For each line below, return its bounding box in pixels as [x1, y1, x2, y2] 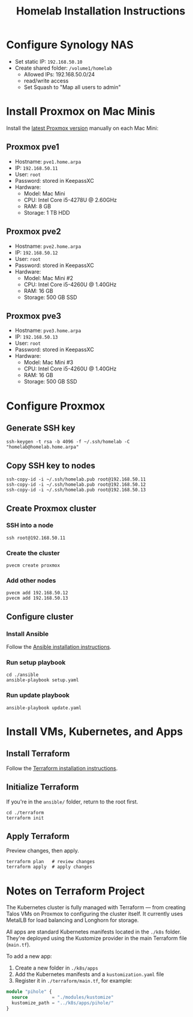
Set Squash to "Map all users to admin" [23, 83, 121, 91]
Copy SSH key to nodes [6, 460, 96, 470]
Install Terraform [6, 749, 70, 759]
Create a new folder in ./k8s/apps [14, 964, 98, 972]
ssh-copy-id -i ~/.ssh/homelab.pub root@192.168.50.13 [6, 487, 146, 493]
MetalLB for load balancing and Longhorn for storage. [6, 917, 139, 924]
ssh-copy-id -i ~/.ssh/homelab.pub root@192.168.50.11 [6, 476, 146, 482]
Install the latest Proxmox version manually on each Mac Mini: [6, 124, 159, 132]
